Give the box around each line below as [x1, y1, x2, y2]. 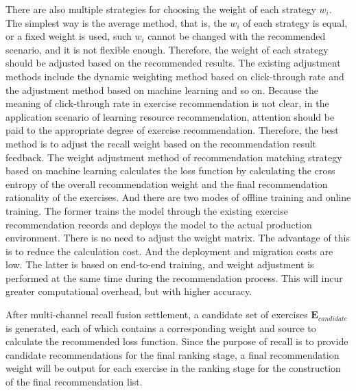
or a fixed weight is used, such [5, 29, 132, 43]
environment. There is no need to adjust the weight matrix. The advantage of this [5, 230, 350, 245]
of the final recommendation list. [5, 375, 143, 389]
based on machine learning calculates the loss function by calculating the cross [5, 163, 335, 178]
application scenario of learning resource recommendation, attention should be [5, 109, 335, 123]
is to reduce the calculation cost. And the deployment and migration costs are [5, 244, 333, 258]
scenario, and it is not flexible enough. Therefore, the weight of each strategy [5, 42, 329, 56]
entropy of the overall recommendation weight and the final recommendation [5, 176, 328, 191]
